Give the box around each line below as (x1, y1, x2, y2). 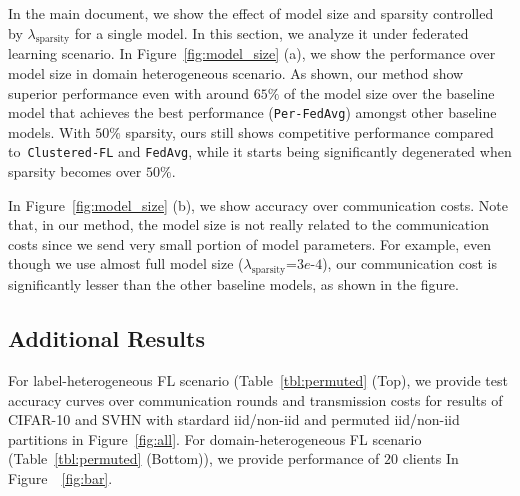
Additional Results (8, 323, 205, 354)
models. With (8, 121, 91, 142)
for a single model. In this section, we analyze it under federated (74, 22, 469, 43)
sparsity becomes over (8, 161, 142, 182)
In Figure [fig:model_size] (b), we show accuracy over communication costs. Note (8, 194, 508, 215)
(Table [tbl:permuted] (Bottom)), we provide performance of (8, 448, 380, 469)
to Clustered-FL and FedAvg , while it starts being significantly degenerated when (8, 141, 512, 162)
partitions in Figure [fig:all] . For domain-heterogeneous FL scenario (8, 428, 422, 449)
